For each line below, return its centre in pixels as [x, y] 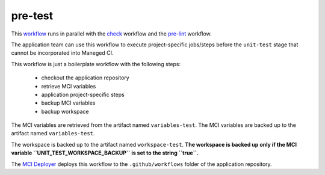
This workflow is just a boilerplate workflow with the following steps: [96, 64]
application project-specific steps [83, 94]
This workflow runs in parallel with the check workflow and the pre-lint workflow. [111, 34]
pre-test [32, 16]
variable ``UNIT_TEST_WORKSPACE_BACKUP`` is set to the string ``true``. [105, 153]
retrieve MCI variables [69, 86]
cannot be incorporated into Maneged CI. [62, 53]
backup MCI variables [68, 103]
